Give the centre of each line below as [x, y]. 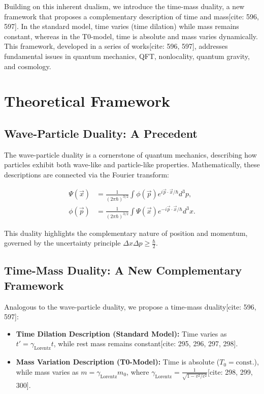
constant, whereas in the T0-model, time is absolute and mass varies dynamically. [131, 36]
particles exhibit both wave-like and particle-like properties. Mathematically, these [132, 164]
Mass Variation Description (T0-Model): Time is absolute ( [118, 362]
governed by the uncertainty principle [62, 243]
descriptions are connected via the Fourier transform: [87, 174]
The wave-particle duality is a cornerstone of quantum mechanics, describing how [130, 154]
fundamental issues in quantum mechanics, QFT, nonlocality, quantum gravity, [127, 56]
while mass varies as [47, 371]
